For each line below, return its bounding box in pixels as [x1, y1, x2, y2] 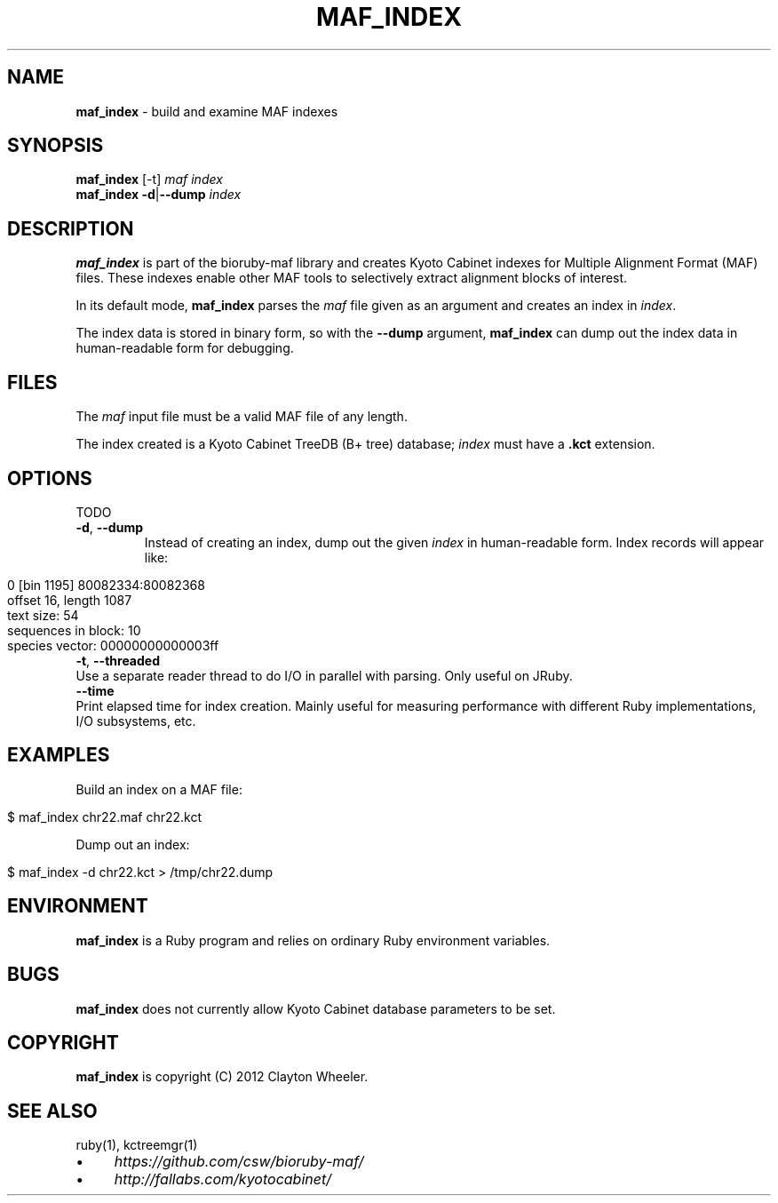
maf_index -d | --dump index [75, 187, 242, 203]
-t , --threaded [75, 652, 160, 668]
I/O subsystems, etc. [75, 713, 196, 729]
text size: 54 [7, 607, 79, 623]
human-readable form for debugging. [75, 340, 294, 356]
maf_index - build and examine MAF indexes [75, 103, 338, 119]
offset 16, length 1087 [7, 592, 132, 608]
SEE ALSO [7, 1099, 98, 1122]
